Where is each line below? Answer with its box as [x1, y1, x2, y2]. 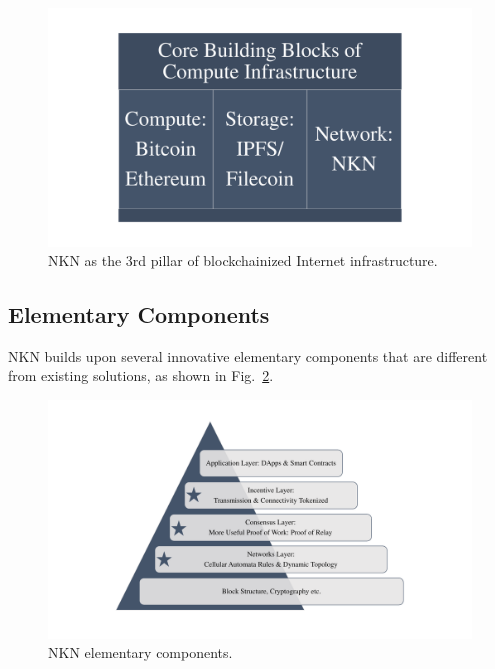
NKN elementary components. [48, 642, 233, 663]
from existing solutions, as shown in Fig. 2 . [8, 365, 274, 386]
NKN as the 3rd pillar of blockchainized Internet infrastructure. [48, 250, 438, 271]
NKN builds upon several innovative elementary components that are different [8, 345, 488, 366]
